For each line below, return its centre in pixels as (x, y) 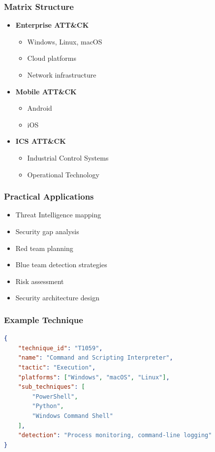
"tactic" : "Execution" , (57, 367)
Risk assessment (40, 281)
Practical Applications (49, 196)
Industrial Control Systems (68, 157)
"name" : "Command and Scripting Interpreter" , (95, 358)
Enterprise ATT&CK (52, 25)
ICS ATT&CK (41, 141)
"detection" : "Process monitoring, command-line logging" (115, 435)
